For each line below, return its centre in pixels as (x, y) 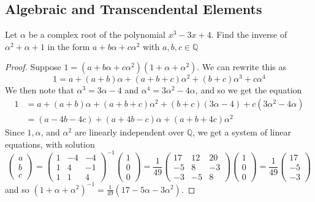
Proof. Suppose (33, 67)
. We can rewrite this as (241, 67)
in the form (69, 46)
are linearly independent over (129, 132)
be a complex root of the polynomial (97, 34)
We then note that (40, 90)
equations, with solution (50, 144)
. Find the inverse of (249, 34)
